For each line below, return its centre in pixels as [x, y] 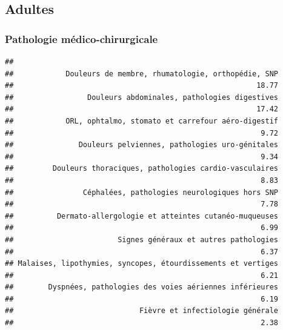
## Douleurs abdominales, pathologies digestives [142, 97]
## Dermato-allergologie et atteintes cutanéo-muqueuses [142, 216]
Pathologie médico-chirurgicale [82, 38]
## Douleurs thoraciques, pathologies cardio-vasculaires [142, 169]
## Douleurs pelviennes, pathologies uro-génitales [142, 145]
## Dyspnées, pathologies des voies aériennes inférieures [142, 287]
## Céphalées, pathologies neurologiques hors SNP [142, 192]
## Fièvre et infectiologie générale [142, 311]
